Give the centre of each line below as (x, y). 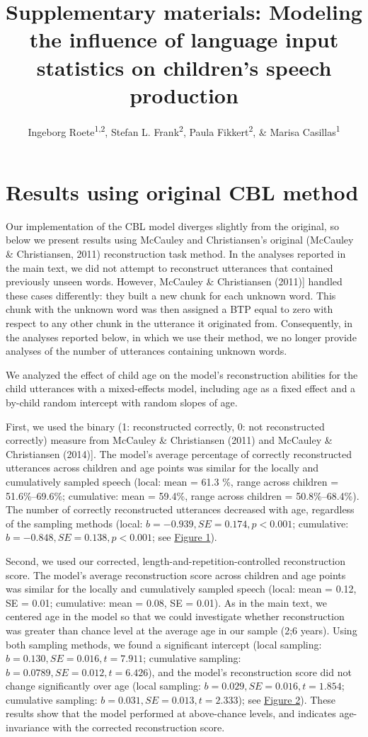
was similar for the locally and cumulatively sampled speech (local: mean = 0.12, (181, 589)
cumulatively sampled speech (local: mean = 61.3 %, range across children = (172, 481)
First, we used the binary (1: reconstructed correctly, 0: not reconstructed (165, 426)
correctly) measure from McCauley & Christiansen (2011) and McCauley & (169, 440)
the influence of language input (184, 39)
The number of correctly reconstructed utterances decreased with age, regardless (180, 509)
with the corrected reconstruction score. (139, 727)
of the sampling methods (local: (74, 523)
